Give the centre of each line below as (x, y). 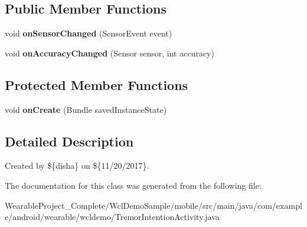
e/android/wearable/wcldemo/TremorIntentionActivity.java (112, 217)
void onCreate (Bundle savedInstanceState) (86, 109)
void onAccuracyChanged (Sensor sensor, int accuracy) (110, 53)
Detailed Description (69, 141)
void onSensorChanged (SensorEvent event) (89, 33)
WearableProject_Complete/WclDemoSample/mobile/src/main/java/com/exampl (153, 205)
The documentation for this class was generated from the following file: (133, 185)
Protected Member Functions (97, 84)
